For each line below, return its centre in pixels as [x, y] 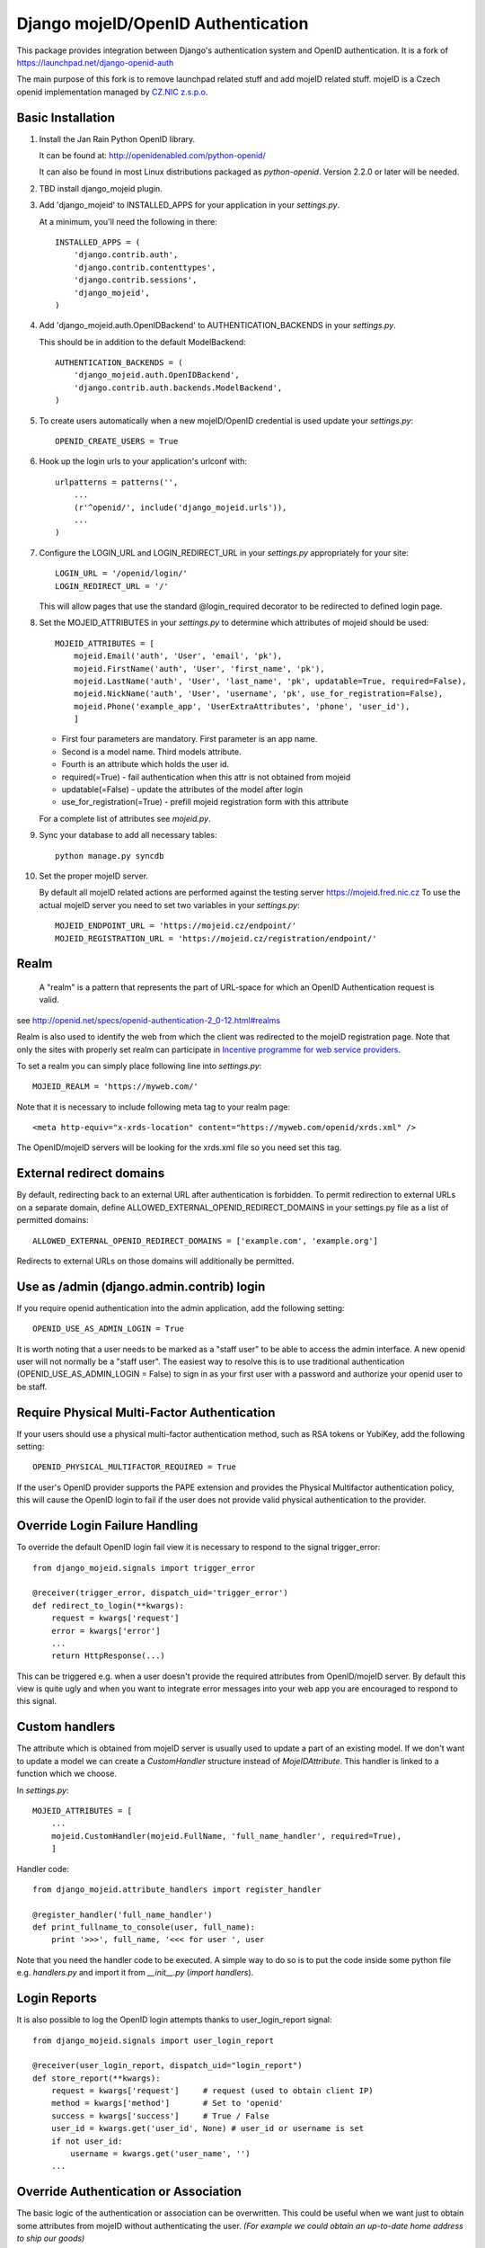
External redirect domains [91, 1173]
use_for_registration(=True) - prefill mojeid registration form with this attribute [205, 802]
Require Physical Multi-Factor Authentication [146, 1412]
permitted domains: [53, 1220]
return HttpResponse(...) [108, 1656]
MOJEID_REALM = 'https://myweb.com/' [116, 1087]
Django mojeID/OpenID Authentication [163, 23]
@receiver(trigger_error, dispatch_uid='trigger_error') [161, 1593]
